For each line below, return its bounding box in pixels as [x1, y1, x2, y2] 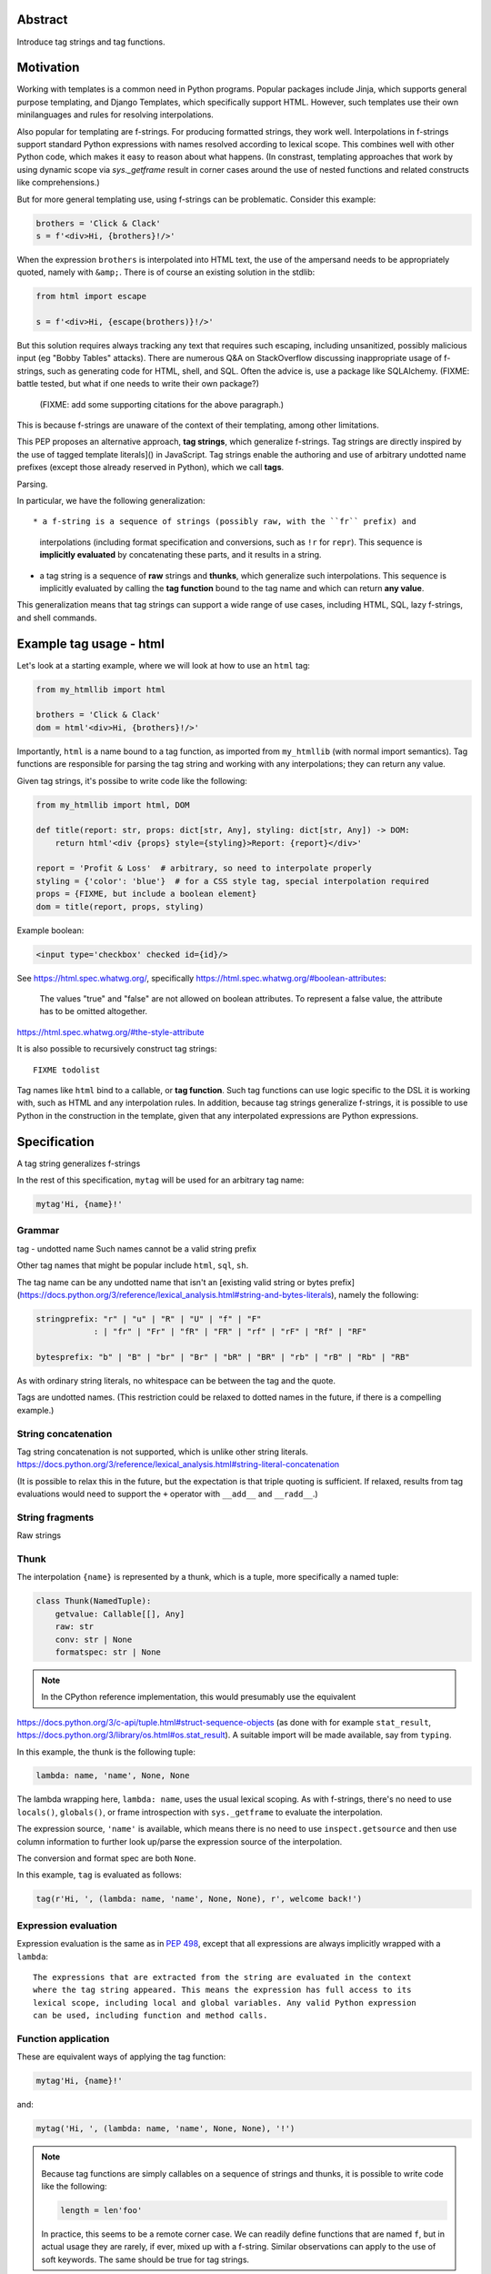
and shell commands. [16, 612, 97, 623]
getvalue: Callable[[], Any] [55, 1608, 185, 1619]
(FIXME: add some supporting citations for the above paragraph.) [39, 398, 285, 409]
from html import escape [35, 291, 147, 302]
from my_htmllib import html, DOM [35, 800, 190, 810]
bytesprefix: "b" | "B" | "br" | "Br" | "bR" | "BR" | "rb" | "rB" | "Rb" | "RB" [35, 1352, 411, 1363]
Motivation [16, 60, 80, 75]
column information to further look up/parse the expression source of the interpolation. [16, 1836, 343, 1846]
